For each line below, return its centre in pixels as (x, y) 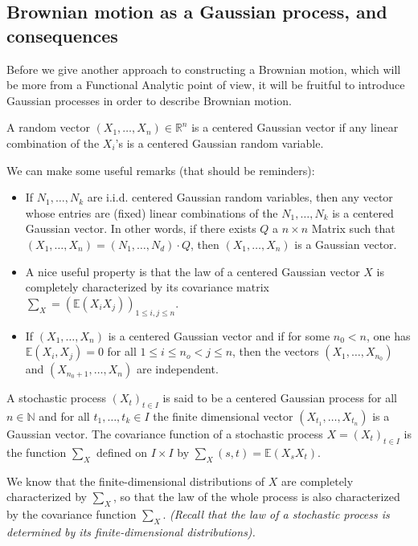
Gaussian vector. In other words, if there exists (141, 228)
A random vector (48, 127)
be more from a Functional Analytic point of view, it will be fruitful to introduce (206, 85)
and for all (64, 416)
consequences (62, 35)
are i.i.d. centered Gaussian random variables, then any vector (240, 197)
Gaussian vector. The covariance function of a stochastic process (165, 433)
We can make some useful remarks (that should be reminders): (161, 170)
